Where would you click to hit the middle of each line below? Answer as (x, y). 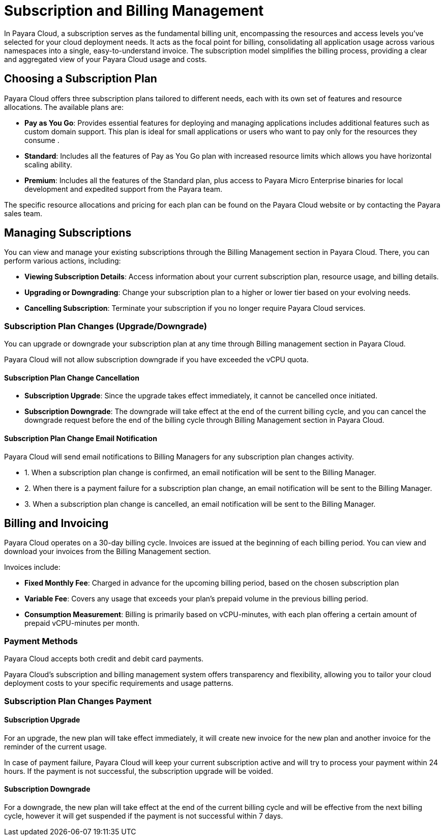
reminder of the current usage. (55, 746)
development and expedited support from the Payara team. (123, 189)
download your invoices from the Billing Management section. (108, 552)
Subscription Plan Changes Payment (78, 701)
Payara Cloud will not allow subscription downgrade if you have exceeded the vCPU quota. (156, 360)
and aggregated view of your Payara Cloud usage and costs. (106, 59)
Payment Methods (41, 641)
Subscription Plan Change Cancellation (72, 378)
